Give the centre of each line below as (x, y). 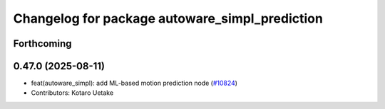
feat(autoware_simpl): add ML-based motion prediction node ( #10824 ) (134, 83)
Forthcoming (42, 44)
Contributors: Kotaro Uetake (72, 93)
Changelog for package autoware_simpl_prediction (168, 18)
